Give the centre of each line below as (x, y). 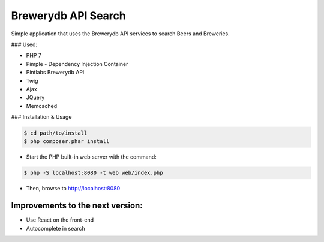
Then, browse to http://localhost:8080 (73, 189)
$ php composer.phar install (67, 141)
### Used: (24, 44)
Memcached (42, 106)
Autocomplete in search (55, 228)
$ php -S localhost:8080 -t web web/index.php (93, 173)
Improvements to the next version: (77, 206)
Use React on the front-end (60, 220)
